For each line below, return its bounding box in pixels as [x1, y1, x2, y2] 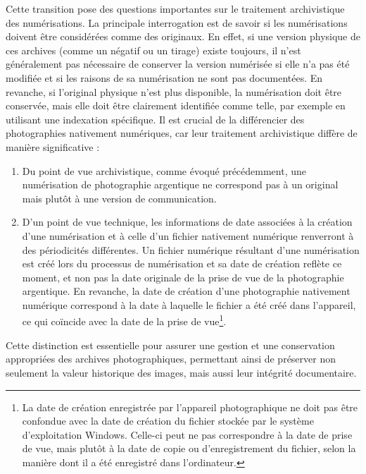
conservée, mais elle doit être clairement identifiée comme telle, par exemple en [6, 98, 346, 113]
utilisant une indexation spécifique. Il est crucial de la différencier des [6, 111, 305, 126]
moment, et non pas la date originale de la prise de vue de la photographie [22, 269, 344, 284]
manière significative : [6, 139, 100, 154]
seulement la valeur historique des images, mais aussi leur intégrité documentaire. [6, 365, 357, 379]
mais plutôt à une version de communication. [22, 190, 217, 205]
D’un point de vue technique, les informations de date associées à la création [22, 214, 353, 229]
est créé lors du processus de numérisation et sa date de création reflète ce [22, 256, 342, 271]
